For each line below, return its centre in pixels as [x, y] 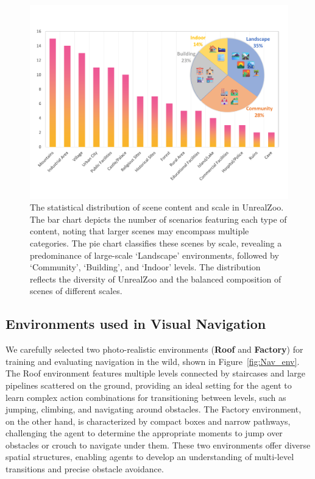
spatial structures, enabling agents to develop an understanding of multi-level [150, 457]
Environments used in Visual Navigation [136, 324]
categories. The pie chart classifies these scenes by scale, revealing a [156, 243]
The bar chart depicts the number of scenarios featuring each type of [158, 219]
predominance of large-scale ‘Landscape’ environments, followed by [154, 255]
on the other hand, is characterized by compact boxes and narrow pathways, [148, 421]
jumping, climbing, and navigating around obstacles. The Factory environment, [154, 409]
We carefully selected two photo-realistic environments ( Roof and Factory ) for [154, 349]
